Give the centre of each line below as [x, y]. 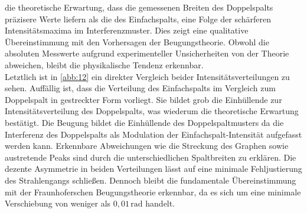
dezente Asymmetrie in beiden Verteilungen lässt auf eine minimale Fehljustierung [153, 169]
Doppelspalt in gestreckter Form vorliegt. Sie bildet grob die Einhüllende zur [143, 99]
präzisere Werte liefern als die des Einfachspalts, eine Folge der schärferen [138, 19]
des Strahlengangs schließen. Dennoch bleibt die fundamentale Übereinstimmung [151, 180]
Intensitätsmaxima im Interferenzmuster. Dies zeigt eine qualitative [127, 30]
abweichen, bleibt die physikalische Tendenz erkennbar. [104, 64]
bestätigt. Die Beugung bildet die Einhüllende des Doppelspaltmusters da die [144, 122]
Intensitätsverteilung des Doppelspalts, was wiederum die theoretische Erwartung [152, 111]
